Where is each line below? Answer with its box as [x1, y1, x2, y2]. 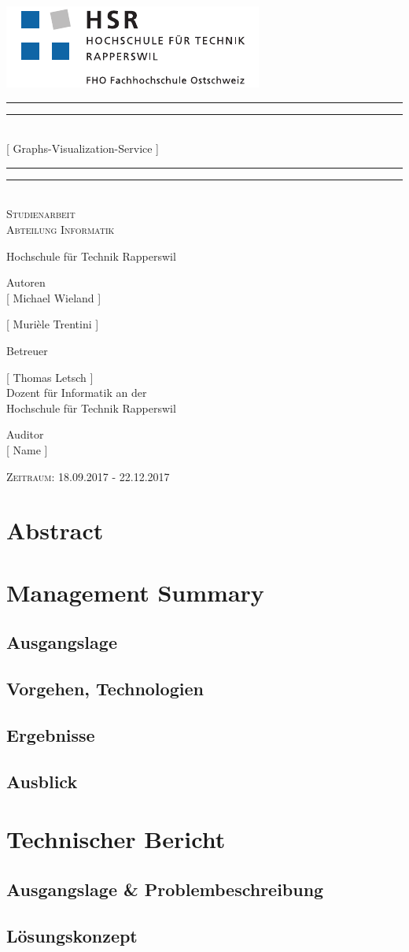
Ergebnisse [6, 722, 95, 746]
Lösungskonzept [6, 923, 138, 947]
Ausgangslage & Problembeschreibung [6, 876, 324, 901]
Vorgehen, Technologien [6, 676, 204, 701]
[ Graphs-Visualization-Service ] [6, 140, 160, 157]
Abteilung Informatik [6, 220, 115, 237]
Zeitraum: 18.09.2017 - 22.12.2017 [6, 468, 170, 484]
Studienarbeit [6, 206, 76, 222]
